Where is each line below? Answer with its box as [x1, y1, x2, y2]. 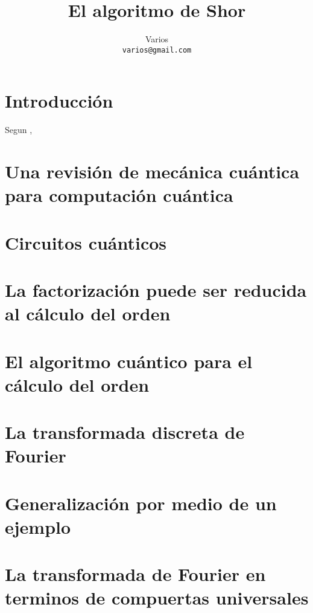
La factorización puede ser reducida [5, 277, 307, 302]
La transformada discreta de [5, 420, 245, 444]
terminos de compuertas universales [5, 585, 309, 610]
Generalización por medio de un [5, 490, 277, 515]
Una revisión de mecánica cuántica [5, 159, 300, 184]
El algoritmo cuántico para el [5, 348, 253, 373]
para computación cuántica [5, 183, 233, 207]
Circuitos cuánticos [5, 230, 167, 255]
